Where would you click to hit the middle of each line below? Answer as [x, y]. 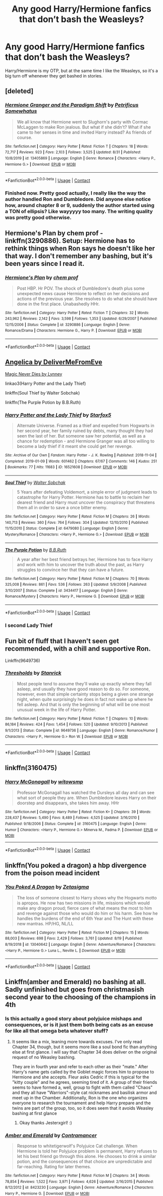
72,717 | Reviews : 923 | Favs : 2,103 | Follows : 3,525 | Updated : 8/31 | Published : [73, 152]
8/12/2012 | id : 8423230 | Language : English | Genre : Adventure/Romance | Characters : [80, 1188]
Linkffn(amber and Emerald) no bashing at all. [76, 982]
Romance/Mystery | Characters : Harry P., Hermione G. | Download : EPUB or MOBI [75, 597]
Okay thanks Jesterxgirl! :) [46, 1122]
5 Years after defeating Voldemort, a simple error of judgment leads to [87, 492]
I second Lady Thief [29, 625]
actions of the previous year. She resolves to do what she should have [87, 299]
